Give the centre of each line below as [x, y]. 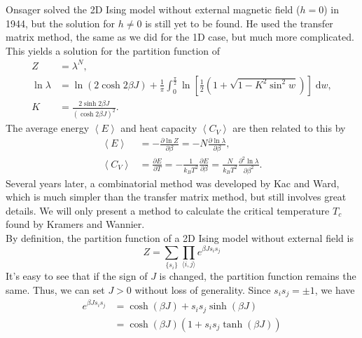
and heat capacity [159, 128]
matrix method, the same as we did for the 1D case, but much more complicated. [180, 37]
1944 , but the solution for [61, 23]
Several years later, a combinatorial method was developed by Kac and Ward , [173, 183]
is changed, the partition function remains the [258, 276]
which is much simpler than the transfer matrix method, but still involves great [176, 197]
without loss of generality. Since [203, 289]
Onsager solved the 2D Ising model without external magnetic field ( [153, 9]
